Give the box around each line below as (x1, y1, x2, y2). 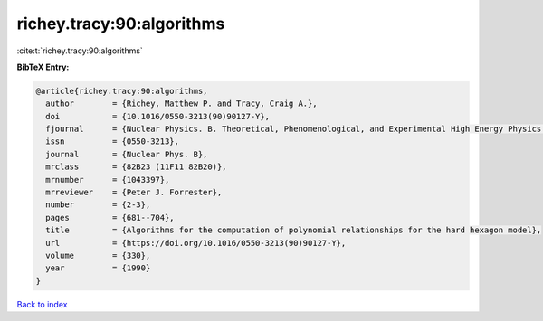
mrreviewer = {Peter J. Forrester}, (45, 187, 223, 198)
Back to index (16, 298, 68, 309)
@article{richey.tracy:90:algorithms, (35, 86, 208, 96)
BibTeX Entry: (16, 61, 70, 72)
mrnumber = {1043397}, (45, 175, 170, 184)
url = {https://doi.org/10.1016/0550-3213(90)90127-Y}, (45, 238, 347, 248)
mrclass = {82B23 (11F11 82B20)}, (45, 162, 227, 172)
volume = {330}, (45, 250, 151, 260)
